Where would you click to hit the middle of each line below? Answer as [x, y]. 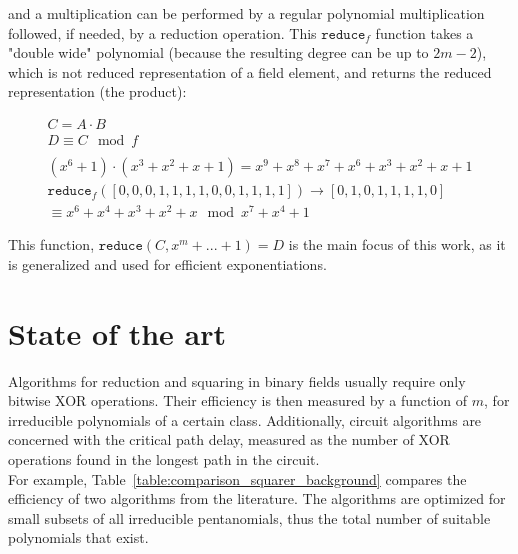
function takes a [424, 32]
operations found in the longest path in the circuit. [164, 458]
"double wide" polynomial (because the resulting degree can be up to [218, 52]
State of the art [117, 332]
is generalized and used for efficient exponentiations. [167, 263]
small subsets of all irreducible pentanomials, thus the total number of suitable [249, 517]
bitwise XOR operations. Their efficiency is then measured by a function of [238, 400]
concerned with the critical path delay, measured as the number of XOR [229, 439]
